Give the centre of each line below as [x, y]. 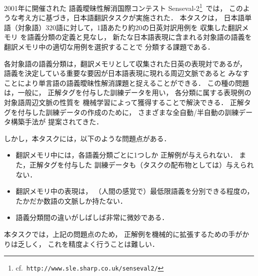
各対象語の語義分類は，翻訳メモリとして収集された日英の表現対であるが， [125, 63]
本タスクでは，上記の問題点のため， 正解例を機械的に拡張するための [116, 234]
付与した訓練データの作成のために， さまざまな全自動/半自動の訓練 [128, 112]
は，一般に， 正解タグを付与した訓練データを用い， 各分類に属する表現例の [128, 92]
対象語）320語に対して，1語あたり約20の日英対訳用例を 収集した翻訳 [130, 27]
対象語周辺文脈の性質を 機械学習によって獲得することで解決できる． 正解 [124, 102]
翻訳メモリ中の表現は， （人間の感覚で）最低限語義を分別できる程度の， [135, 191]
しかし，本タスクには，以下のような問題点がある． [87, 138]
